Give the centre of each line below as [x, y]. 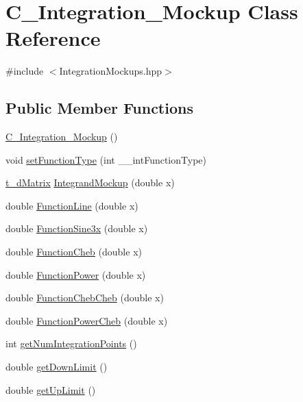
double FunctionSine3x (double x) [77, 228]
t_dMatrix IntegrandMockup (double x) [90, 183]
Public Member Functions [99, 108]
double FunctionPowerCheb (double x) [87, 320]
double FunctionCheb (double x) [74, 252]
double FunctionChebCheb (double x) [85, 298]
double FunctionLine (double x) [72, 205]
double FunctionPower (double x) [76, 274]
